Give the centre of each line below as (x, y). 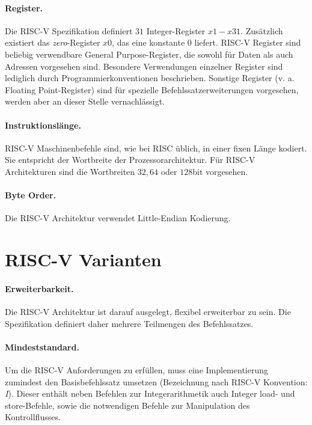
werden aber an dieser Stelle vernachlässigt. (85, 101)
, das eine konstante (148, 42)
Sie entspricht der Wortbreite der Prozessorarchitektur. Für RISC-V (130, 160)
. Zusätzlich (262, 30)
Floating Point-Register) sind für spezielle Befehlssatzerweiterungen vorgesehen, (152, 89)
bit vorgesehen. (220, 171)
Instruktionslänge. (43, 125)
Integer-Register (176, 30)
